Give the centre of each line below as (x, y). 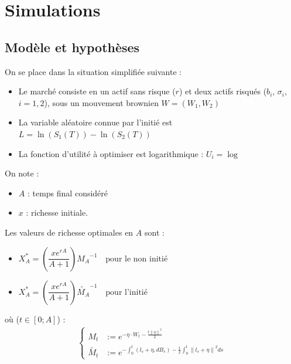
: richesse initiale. (57, 212)
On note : (22, 173)
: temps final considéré (68, 193)
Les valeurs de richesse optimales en (69, 232)
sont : (154, 232)
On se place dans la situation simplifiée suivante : (93, 71)
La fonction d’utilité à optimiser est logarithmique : (111, 153)
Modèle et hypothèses (72, 47)
